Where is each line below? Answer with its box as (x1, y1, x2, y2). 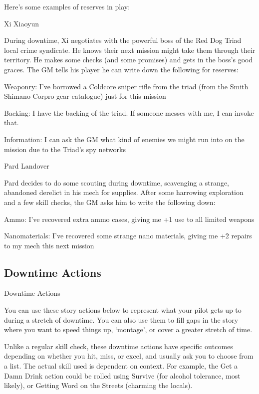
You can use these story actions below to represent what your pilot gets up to (4, 305, 242, 315)
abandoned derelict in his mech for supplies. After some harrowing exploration (4, 187, 244, 197)
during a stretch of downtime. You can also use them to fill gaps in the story (4, 314, 239, 325)
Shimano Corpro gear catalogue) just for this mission (4, 91, 166, 101)
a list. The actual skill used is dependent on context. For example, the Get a (4, 361, 238, 371)
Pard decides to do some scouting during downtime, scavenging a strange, (4, 177, 230, 188)
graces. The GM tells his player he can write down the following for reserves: (4, 64, 239, 74)
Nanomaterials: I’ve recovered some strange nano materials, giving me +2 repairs (4, 230, 252, 241)
